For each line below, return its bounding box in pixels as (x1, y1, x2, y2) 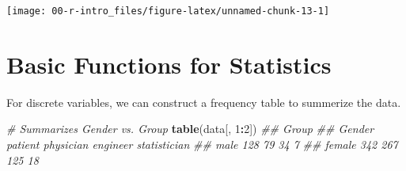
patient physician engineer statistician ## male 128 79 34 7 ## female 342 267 (6, 135, 398, 152)
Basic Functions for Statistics (6, 47, 332, 80)
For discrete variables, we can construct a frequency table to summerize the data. (6, 93, 401, 110)
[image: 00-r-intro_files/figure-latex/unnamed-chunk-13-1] (6, 6, 330, 17)
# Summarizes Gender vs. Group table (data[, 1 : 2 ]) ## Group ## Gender (6, 120, 374, 137)
